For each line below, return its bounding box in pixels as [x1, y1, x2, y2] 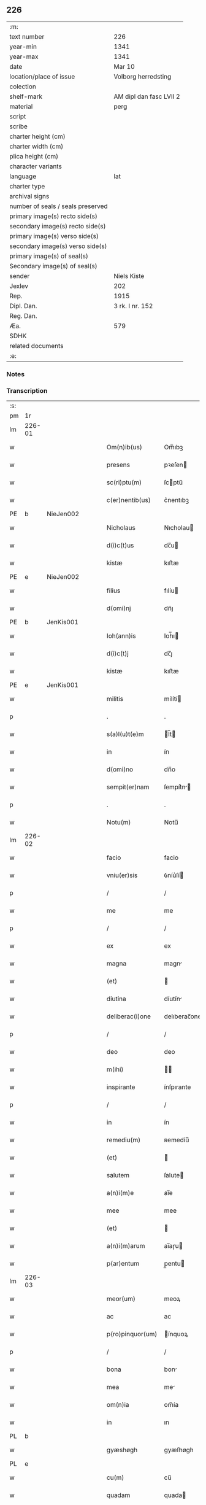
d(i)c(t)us [106, 541, 134, 550]
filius [106, 586, 121, 595]
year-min [9, 42, 37, 51]
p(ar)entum [106, 1259, 140, 1268]
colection [9, 82, 37, 91]
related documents [9, 341, 64, 350]
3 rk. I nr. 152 [113, 301, 153, 310]
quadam [106, 1491, 131, 1499]
